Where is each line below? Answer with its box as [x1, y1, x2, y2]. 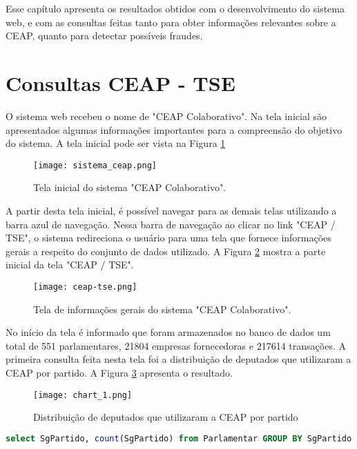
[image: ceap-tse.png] [33, 281, 137, 292]
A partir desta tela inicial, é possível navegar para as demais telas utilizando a [6, 203, 337, 217]
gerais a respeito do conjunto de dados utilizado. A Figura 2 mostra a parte [6, 243, 326, 258]
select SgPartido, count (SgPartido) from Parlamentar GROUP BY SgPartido [6, 433, 352, 443]
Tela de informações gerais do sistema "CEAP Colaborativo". [33, 301, 291, 316]
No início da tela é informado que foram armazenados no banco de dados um [6, 325, 331, 339]
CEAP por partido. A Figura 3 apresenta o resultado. [6, 365, 233, 379]
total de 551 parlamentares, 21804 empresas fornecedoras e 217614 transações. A [6, 338, 346, 352]
